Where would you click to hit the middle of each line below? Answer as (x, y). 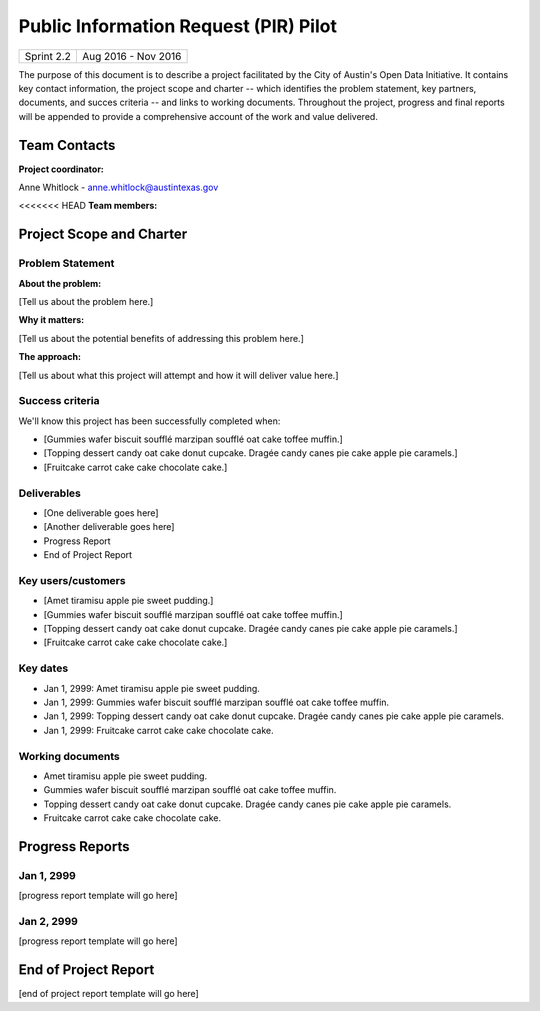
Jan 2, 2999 (48, 921)
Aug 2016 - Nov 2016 (131, 56)
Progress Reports (74, 846)
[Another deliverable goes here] (109, 527)
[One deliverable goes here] (101, 512)
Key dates (43, 668)
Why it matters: (51, 320)
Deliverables (50, 493)
